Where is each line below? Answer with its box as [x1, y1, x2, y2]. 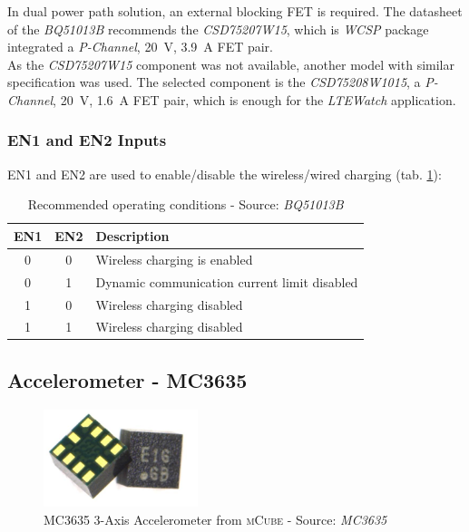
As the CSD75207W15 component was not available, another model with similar [7, 54, 454, 73]
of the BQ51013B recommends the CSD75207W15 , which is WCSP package [7, 19, 429, 38]
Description [95, 226, 170, 245]
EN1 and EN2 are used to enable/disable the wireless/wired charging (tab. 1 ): [7, 164, 442, 183]
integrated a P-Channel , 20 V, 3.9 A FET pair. [7, 37, 273, 56]
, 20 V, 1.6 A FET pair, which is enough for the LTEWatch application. [53, 90, 456, 109]
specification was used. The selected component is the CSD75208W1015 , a [7, 73, 421, 92]
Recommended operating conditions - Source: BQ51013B [27, 195, 344, 214]
